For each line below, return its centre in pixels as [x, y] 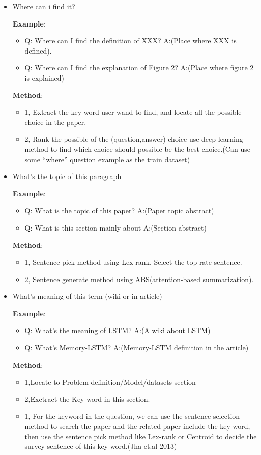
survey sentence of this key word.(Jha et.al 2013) [101, 446]
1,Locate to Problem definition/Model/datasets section [110, 382]
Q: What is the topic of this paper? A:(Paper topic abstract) [119, 210]
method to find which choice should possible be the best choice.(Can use [137, 149]
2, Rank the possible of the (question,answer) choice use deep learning [134, 139]
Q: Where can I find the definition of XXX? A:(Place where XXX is [130, 41]
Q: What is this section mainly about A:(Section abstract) [115, 227]
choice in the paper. [55, 122]
